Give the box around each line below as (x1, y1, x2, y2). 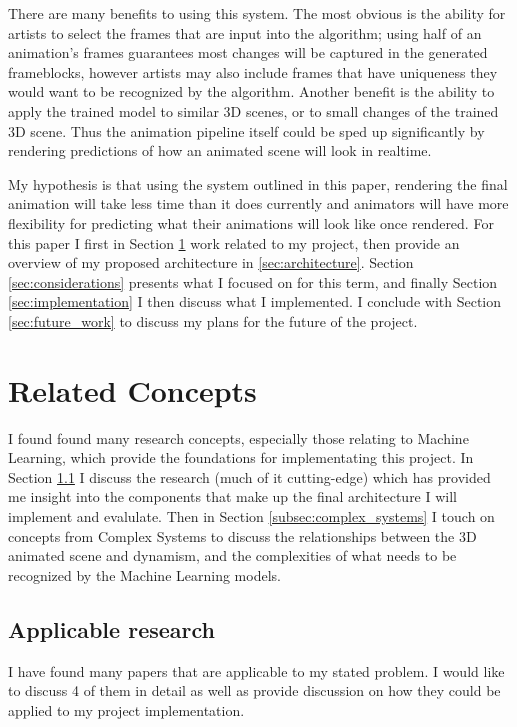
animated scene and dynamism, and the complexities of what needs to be (8, 545, 457, 566)
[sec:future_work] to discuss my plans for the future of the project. (8, 310, 418, 331)
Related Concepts (8, 369, 257, 410)
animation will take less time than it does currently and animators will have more (8, 193, 509, 214)
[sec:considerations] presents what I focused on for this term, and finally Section (8, 271, 498, 292)
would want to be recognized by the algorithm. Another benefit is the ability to (8, 81, 495, 102)
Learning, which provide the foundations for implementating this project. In (8, 447, 474, 468)
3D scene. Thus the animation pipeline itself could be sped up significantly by (8, 120, 485, 141)
